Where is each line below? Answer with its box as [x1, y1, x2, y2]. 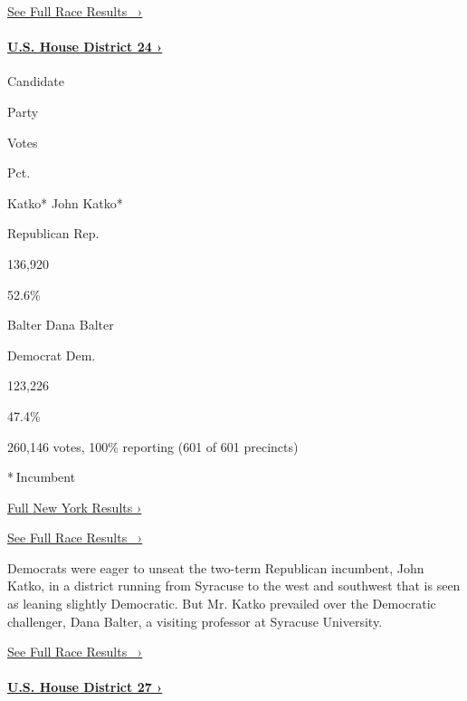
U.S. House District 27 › [7, 677, 163, 696]
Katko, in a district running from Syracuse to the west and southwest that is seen [7, 576, 461, 595]
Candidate [7, 72, 65, 91]
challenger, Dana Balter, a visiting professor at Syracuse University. [7, 611, 383, 630]
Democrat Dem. [7, 345, 96, 364]
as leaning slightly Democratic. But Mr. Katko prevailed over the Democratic [7, 594, 436, 613]
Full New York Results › [7, 497, 142, 516]
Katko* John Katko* [7, 193, 123, 212]
